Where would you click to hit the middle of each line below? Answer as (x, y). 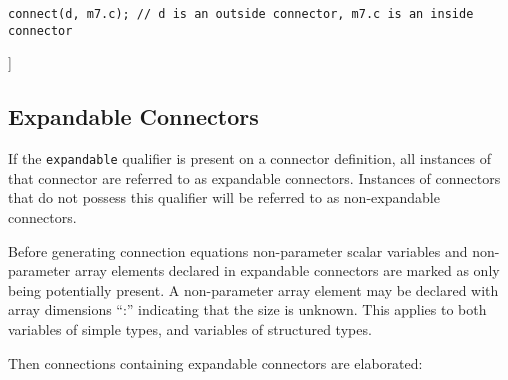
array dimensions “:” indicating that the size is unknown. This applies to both (247, 309)
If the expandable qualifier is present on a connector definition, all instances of (250, 158)
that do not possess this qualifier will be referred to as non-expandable (224, 197)
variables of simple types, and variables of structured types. (190, 328)
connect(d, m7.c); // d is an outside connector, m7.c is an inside (241, 14)
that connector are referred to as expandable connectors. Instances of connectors (254, 177)
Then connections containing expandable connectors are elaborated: (215, 362)
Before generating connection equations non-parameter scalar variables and (238, 250)
